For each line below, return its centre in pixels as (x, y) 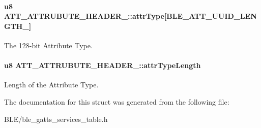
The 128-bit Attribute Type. (48, 45)
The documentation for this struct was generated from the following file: (117, 101)
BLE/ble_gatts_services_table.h (56, 119)
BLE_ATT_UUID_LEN (212, 16)
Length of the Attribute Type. (51, 85)
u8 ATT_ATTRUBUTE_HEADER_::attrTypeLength (103, 65)
